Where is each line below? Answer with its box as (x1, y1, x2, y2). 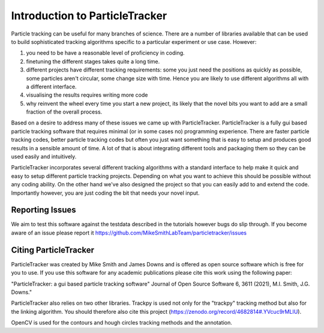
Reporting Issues (11, 205, 76, 215)
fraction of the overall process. (26, 108, 103, 115)
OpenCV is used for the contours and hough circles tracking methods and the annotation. (11, 319, 232, 326)
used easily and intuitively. (11, 153, 77, 160)
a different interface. (26, 83, 77, 90)
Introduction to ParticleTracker (11, 9, 167, 22)
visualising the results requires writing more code (26, 91, 148, 99)
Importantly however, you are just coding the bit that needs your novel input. (11, 189, 200, 197)
